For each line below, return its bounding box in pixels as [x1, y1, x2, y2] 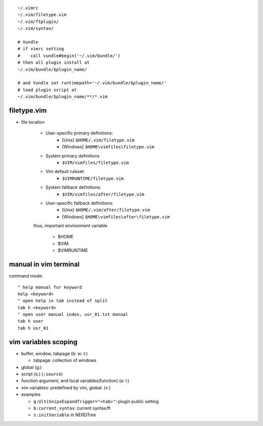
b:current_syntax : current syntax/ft [33, 405, 111, 411]
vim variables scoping [9, 338, 77, 346]
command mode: [9, 273, 43, 279]
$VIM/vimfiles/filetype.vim [62, 160, 129, 165]
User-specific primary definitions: [45, 130, 113, 136]
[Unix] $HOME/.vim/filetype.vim [62, 137, 135, 143]
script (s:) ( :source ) [21, 371, 63, 377]
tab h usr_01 [18, 325, 49, 331]
